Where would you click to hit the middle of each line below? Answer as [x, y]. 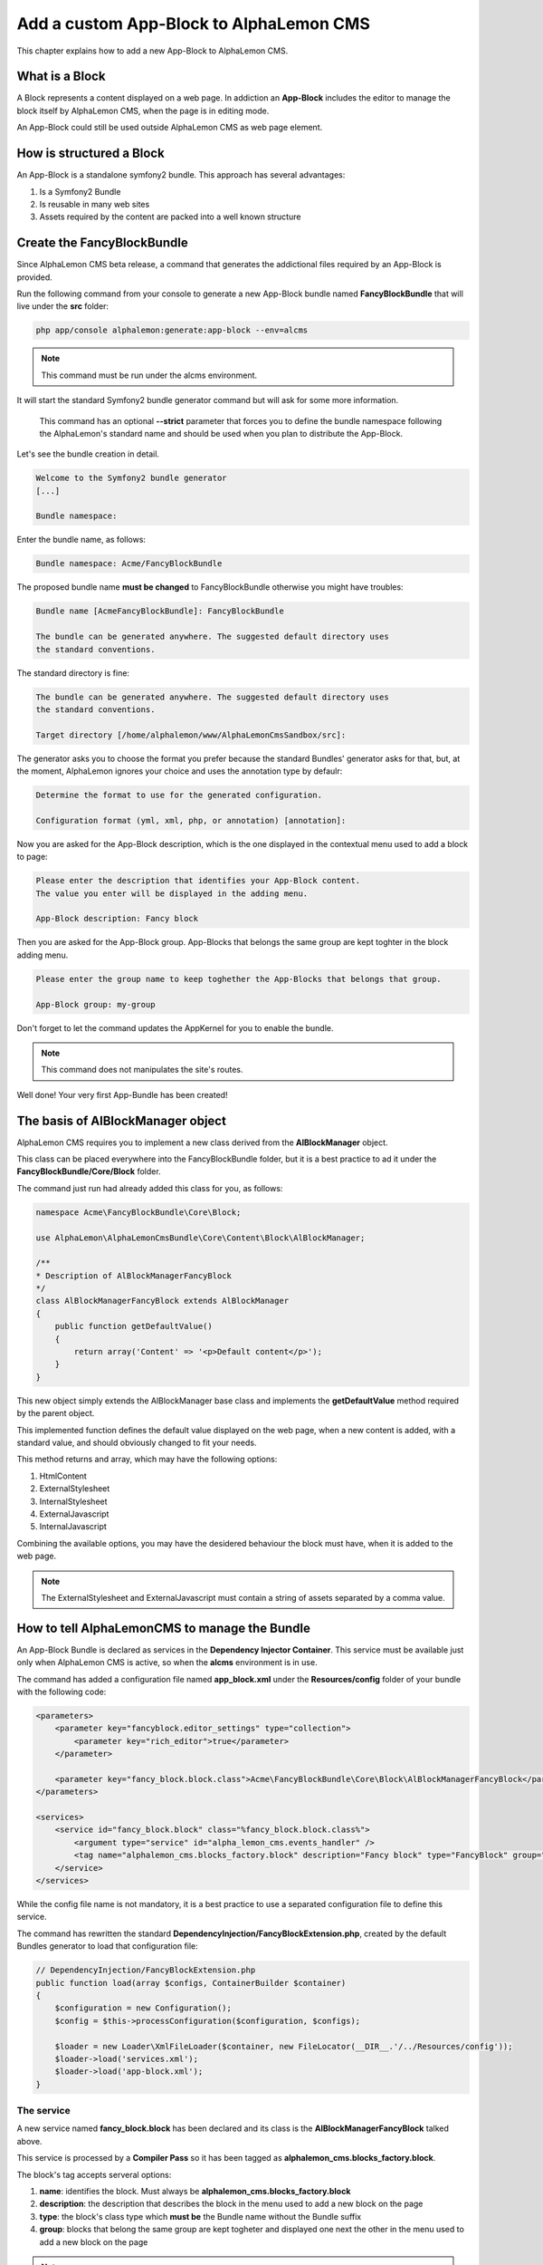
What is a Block [61, 77]
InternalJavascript [73, 1527]
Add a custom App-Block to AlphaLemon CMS [193, 24]
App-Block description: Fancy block [117, 919]
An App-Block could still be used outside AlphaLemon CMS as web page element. [170, 128]
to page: [33, 857]
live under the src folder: [62, 306]
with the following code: [62, 1692]
